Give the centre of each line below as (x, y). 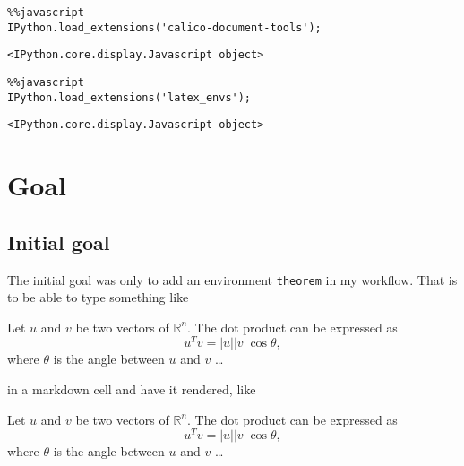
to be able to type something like (98, 297)
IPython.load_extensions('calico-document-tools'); (164, 27)
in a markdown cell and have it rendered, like (132, 389)
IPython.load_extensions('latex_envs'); (129, 97)
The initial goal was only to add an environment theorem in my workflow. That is (232, 279)
